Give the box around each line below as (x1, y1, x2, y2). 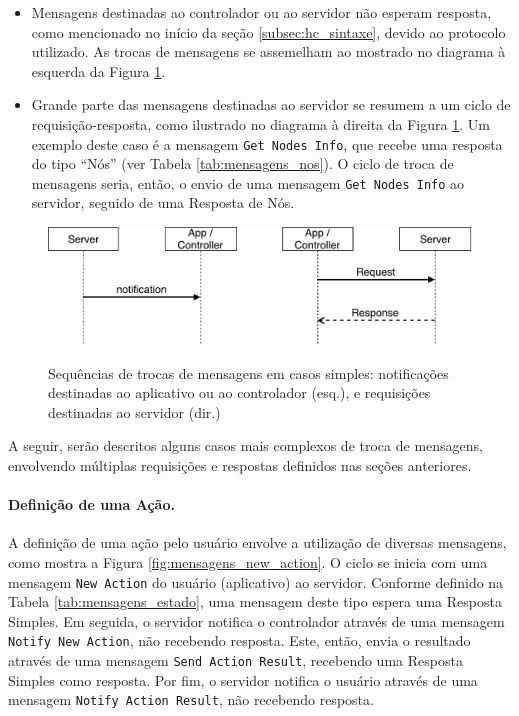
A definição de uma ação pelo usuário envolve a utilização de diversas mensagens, (8, 532, 507, 553)
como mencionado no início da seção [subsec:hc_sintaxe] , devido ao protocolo (31, 21, 506, 42)
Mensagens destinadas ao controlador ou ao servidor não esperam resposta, (31, 2, 492, 22)
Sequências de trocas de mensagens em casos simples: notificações (48, 362, 449, 383)
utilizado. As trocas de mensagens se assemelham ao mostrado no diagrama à (31, 41, 506, 62)
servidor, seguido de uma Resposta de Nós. (31, 192, 295, 213)
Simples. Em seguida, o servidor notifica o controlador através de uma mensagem (8, 610, 505, 631)
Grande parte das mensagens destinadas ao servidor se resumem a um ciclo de (31, 94, 511, 115)
